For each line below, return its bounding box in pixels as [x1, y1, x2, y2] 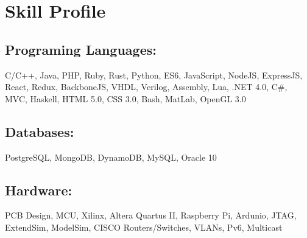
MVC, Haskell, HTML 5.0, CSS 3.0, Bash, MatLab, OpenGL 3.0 [5, 92, 246, 105]
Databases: [5, 122, 74, 141]
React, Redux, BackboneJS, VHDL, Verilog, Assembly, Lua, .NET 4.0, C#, [5, 80, 288, 93]
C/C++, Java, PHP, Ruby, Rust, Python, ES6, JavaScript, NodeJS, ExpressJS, [5, 68, 303, 81]
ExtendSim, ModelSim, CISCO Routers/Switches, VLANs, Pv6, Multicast [5, 220, 283, 233]
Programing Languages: [5, 40, 157, 58]
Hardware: [5, 180, 72, 199]
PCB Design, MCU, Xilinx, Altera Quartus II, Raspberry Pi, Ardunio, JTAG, [5, 209, 297, 222]
